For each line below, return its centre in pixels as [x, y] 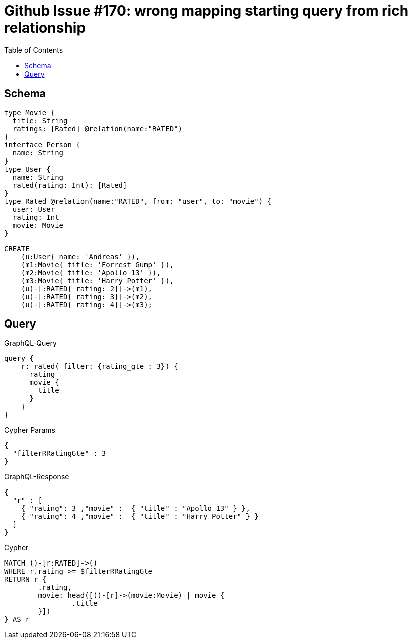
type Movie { [30, 112]
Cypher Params [30, 430]
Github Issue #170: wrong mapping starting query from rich [207, 11]
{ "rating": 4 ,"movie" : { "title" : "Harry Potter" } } [140, 516]
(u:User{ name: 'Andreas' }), [80, 256]
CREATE [17, 248]
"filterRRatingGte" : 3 [59, 454]
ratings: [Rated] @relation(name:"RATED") [97, 129]
